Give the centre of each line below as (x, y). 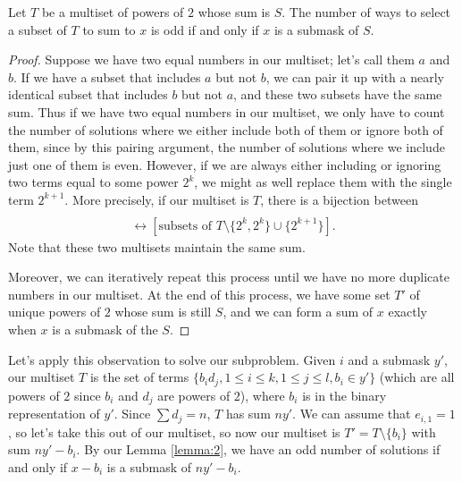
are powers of (194, 395)
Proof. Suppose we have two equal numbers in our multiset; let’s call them (211, 59)
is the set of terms (139, 377)
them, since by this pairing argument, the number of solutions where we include (227, 147)
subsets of (185, 226)
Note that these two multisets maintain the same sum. (157, 246)
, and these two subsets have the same (338, 94)
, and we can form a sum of (298, 312)
